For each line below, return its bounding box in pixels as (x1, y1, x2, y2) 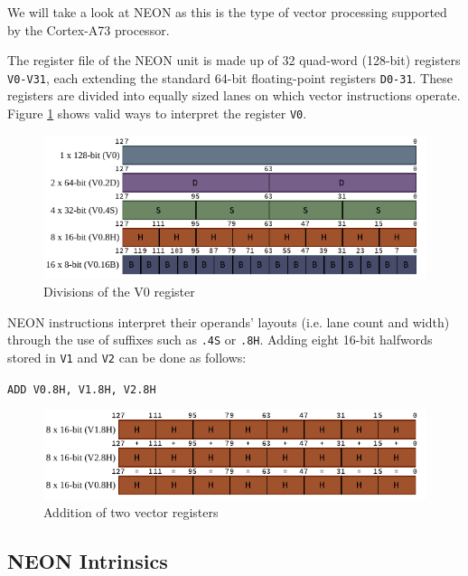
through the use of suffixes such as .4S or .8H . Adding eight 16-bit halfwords (7, 330, 433, 349)
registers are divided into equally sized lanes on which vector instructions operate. (7, 86, 461, 105)
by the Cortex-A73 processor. (7, 20, 170, 39)
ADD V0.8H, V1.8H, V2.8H (7, 382, 156, 396)
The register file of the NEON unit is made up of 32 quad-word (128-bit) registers (7, 51, 461, 70)
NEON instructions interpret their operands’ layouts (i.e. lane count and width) (7, 312, 450, 331)
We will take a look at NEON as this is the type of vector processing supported (7, 3, 447, 21)
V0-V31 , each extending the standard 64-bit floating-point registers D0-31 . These (7, 68, 453, 87)
